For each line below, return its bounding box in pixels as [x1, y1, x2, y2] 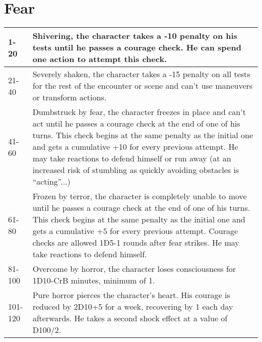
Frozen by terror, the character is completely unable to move [32, 190, 247, 202]
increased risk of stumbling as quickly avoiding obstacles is [32, 164, 239, 176]
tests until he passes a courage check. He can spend [32, 41, 241, 53]
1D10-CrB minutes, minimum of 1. [32, 274, 155, 287]
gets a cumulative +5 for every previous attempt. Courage [32, 225, 238, 237]
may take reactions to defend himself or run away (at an [32, 152, 231, 164]
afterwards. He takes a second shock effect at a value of [32, 312, 228, 324]
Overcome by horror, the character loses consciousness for [32, 263, 236, 275]
